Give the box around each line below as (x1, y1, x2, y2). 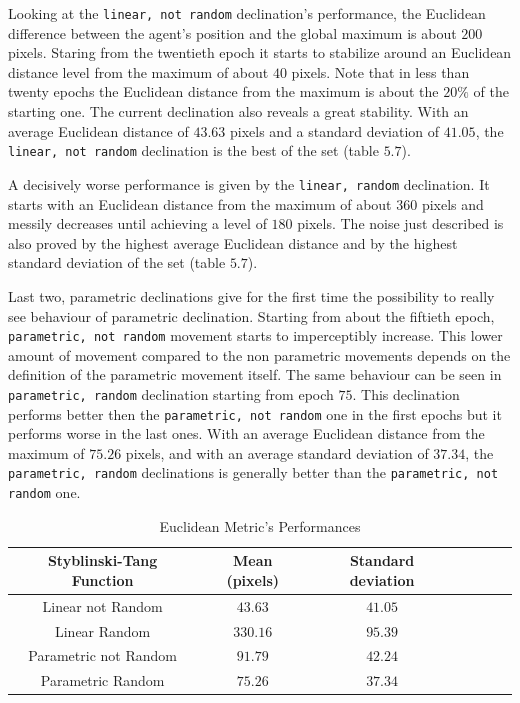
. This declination (352, 383, 460, 404)
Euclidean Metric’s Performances (159, 515, 361, 536)
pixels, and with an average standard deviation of (125, 442, 429, 463)
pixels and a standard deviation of (229, 120, 440, 141)
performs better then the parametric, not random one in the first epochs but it (8, 403, 502, 424)
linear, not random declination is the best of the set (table (8, 140, 379, 161)
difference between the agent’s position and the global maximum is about (8, 22, 457, 43)
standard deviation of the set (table (8, 252, 226, 273)
